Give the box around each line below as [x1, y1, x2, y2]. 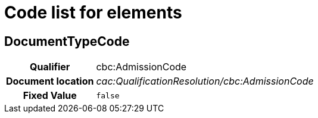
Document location [6, 75, 94, 88]
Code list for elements [4, 2, 182, 23]
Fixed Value [23, 89, 77, 102]
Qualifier [30, 61, 70, 73]
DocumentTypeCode [4, 33, 130, 49]
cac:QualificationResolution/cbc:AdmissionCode [96, 75, 314, 88]
